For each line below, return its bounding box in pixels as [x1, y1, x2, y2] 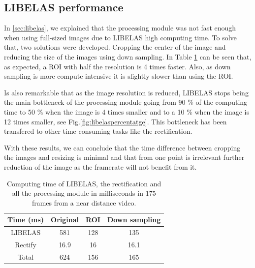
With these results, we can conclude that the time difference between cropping [4, 142, 241, 152]
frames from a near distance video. [32, 197, 136, 208]
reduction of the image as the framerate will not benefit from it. [4, 161, 197, 172]
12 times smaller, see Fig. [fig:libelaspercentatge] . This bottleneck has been [4, 116, 227, 126]
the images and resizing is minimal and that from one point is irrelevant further [4, 152, 245, 162]
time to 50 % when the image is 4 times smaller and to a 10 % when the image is [4, 106, 250, 117]
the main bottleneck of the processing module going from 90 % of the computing [4, 97, 248, 107]
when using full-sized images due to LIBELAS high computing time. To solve [4, 32, 237, 42]
